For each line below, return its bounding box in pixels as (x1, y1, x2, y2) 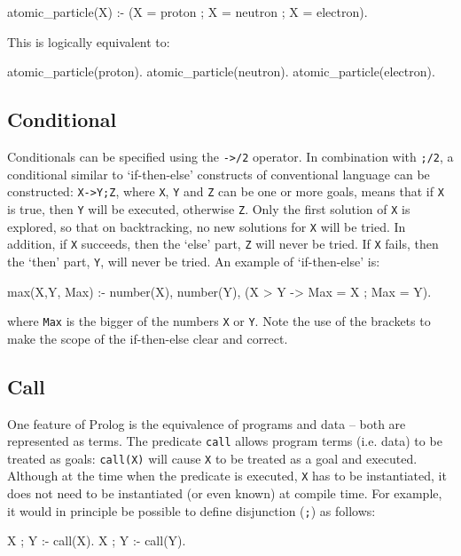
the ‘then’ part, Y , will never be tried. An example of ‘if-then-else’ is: (7, 251, 380, 270)
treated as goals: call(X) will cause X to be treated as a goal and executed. (7, 449, 418, 467)
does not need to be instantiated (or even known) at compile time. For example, (7, 484, 442, 503)
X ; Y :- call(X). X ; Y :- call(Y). (7, 531, 186, 550)
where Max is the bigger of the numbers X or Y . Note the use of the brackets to (7, 312, 431, 330)
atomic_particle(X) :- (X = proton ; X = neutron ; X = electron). (7, 3, 368, 20)
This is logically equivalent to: (7, 32, 170, 51)
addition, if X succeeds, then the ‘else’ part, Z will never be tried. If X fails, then (7, 234, 439, 253)
